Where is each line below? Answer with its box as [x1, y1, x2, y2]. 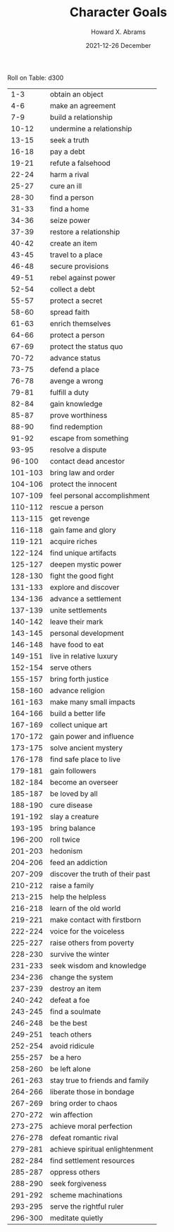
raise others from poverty [49, 938, 135, 948]
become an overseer [49, 777, 118, 787]
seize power [49, 215, 90, 225]
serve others [49, 663, 92, 672]
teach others [49, 1029, 92, 1039]
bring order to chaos [49, 1098, 118, 1108]
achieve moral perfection [49, 1121, 132, 1131]
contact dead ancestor [49, 456, 125, 466]
